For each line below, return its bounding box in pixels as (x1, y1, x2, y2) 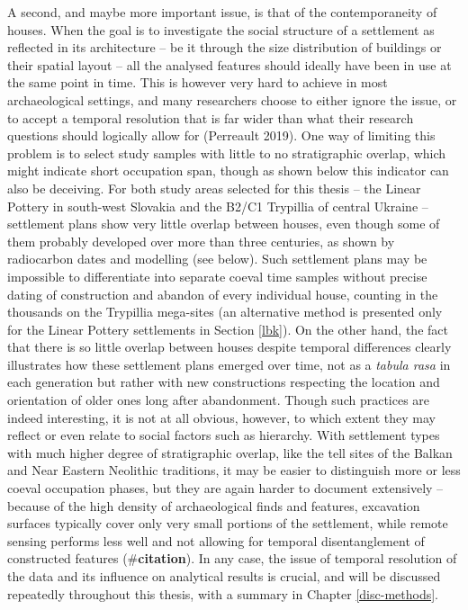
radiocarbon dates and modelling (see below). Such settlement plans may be (7, 249, 427, 268)
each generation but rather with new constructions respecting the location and (7, 372, 440, 391)
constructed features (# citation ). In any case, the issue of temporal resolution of (7, 549, 457, 568)
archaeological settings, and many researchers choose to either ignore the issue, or (7, 90, 457, 109)
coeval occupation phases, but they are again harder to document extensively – (7, 479, 444, 498)
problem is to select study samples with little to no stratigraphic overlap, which (7, 143, 446, 162)
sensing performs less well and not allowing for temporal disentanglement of (7, 531, 425, 550)
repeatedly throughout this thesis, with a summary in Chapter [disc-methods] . (7, 584, 438, 603)
